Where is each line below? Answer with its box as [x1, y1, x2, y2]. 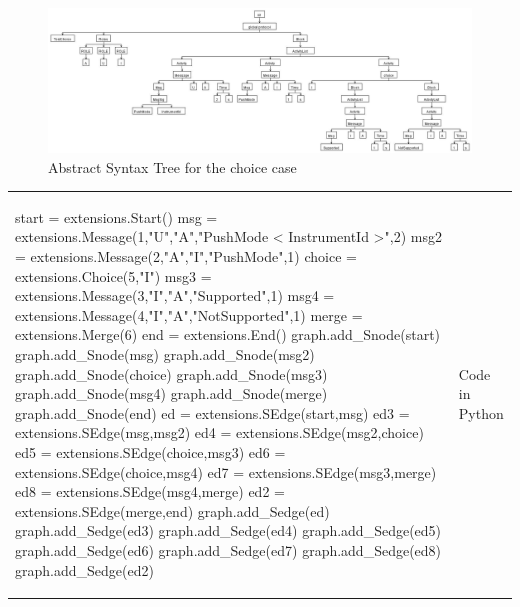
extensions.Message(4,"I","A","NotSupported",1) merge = [15, 304, 363, 325]
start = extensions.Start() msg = [15, 206, 218, 227]
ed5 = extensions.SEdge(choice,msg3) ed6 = [15, 441, 286, 462]
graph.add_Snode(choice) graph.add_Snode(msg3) [15, 363, 328, 384]
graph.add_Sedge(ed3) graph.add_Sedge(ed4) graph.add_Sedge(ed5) [15, 520, 442, 541]
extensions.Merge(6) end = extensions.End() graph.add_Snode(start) [15, 324, 441, 345]
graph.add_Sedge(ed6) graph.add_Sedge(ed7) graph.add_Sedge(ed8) [15, 539, 442, 560]
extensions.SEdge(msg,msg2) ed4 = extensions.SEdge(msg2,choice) [15, 422, 424, 443]
